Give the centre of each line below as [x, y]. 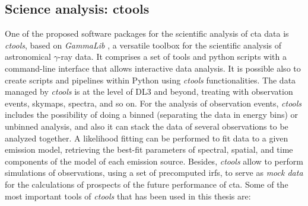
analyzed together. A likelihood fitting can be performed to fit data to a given [147, 138]
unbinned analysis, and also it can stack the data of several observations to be [147, 126]
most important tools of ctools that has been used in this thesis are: [128, 196]
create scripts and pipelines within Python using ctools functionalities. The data [150, 80]
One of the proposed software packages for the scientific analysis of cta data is [147, 33]
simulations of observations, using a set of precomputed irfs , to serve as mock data [154, 173]
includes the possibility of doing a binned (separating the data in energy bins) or [152, 115]
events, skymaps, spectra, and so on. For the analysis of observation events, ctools [153, 103]
